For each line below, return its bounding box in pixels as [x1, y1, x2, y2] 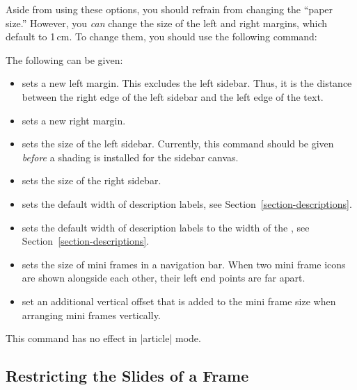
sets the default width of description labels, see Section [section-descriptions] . [22, 196, 352, 211]
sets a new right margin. [22, 113, 126, 127]
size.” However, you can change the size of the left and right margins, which [6, 15, 328, 30]
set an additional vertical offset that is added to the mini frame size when [22, 293, 336, 308]
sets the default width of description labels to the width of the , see [22, 220, 310, 234]
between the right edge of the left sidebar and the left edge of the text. [22, 89, 324, 104]
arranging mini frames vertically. [22, 307, 161, 322]
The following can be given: [6, 52, 123, 67]
